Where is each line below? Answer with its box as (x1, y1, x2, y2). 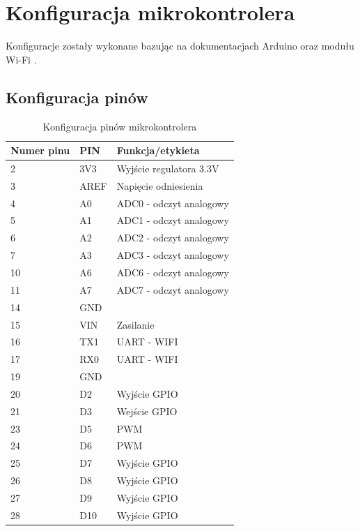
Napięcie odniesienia (116, 178, 203, 193)
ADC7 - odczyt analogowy (116, 282, 229, 297)
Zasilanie (116, 317, 155, 331)
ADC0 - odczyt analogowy (116, 195, 229, 210)
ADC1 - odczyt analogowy (116, 213, 229, 227)
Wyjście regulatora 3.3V (116, 160, 219, 175)
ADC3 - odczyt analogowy (116, 248, 229, 262)
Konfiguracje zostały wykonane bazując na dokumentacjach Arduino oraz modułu (6, 38, 354, 53)
